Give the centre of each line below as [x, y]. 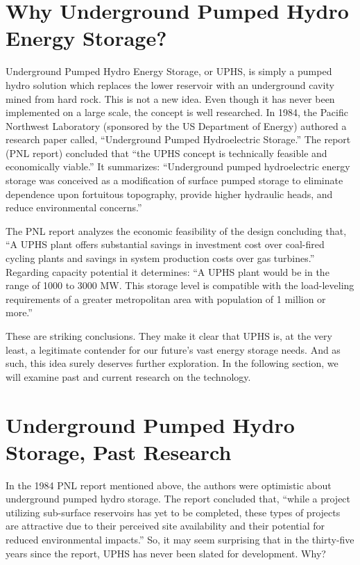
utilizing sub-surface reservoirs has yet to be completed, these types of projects [173, 512]
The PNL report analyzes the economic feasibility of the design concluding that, [176, 230]
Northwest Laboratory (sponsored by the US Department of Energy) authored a [176, 125]
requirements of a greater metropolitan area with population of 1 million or [166, 298]
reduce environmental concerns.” [74, 207]
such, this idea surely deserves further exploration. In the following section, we [172, 363]
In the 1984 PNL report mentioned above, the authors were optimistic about [169, 485]
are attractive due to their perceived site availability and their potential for [165, 526]
